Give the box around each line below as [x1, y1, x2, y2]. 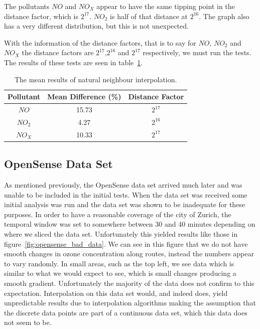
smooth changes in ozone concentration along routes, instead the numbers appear [4, 248, 254, 259]
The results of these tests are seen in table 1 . [4, 57, 143, 67]
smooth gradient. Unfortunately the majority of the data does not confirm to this [4, 277, 254, 288]
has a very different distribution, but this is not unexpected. [4, 21, 189, 31]
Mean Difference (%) [47, 91, 121, 102]
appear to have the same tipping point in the [96, 1, 235, 11]
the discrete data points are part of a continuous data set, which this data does [4, 307, 247, 317]
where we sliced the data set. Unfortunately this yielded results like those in [4, 228, 238, 239]
